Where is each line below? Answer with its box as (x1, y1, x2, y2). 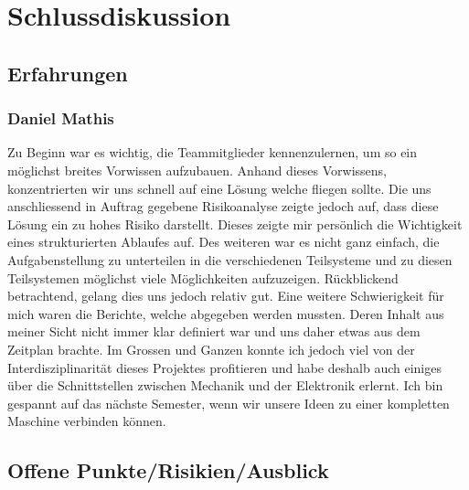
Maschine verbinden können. (7, 411, 166, 431)
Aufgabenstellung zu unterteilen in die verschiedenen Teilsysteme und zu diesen (7, 250, 453, 269)
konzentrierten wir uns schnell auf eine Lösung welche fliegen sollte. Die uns (7, 178, 432, 197)
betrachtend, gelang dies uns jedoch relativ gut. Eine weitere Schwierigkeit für (7, 286, 444, 305)
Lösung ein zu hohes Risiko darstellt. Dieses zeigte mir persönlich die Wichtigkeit (7, 214, 463, 233)
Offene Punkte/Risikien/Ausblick (7, 456, 329, 485)
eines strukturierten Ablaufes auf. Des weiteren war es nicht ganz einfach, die (7, 232, 440, 251)
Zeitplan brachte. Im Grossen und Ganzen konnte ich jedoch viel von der (7, 339, 415, 358)
